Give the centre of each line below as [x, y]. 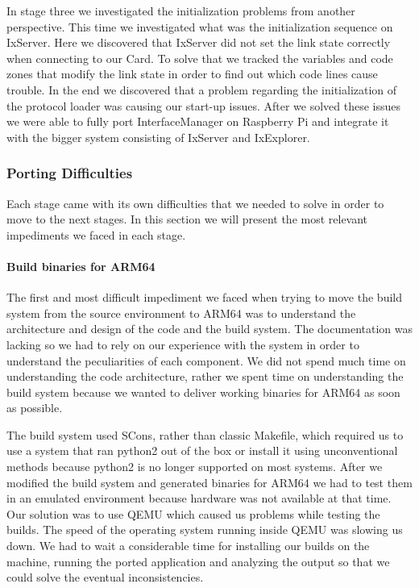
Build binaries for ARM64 [81, 266]
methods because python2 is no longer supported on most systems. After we [195, 467]
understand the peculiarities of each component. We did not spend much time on [206, 360]
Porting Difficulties [70, 173]
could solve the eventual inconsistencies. [105, 577]
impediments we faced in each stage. [96, 234]
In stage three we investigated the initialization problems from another [181, 10]
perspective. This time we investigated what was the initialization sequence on [200, 26]
